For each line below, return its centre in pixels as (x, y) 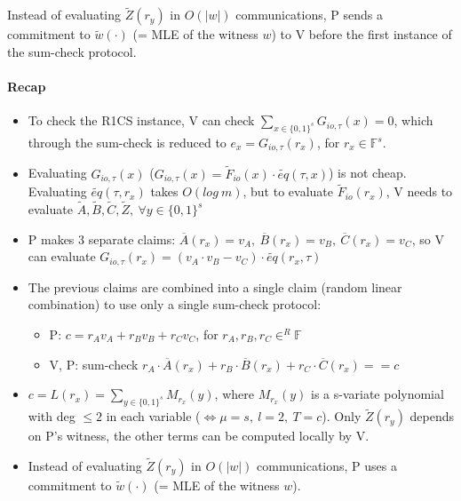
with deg (52, 416)
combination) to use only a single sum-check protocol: (175, 304)
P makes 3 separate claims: (102, 239)
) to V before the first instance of (362, 34)
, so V (428, 239)
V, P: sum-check (94, 364)
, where (234, 394)
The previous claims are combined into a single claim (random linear (215, 286)
